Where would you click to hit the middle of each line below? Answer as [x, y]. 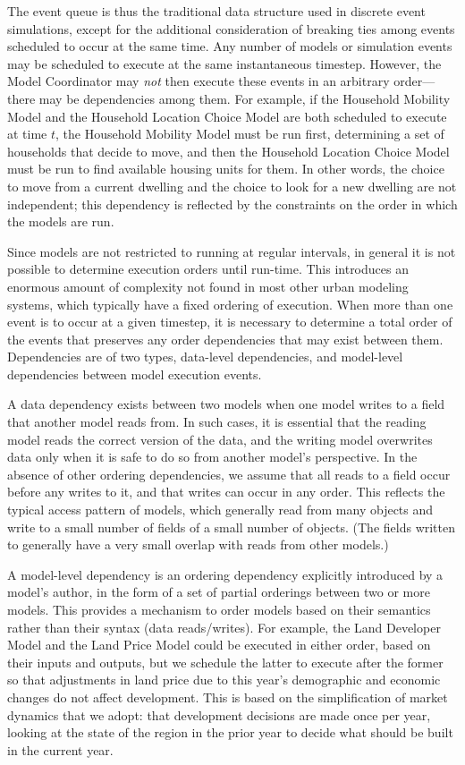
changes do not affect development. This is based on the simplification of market [228, 697]
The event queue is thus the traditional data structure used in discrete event [216, 11]
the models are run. [61, 221]
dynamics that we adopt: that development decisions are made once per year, [219, 714]
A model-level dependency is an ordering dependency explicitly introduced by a [225, 574]
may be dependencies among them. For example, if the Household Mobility [245, 98]
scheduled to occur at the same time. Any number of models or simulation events [230, 46]
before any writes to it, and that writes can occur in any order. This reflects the [226, 492]
